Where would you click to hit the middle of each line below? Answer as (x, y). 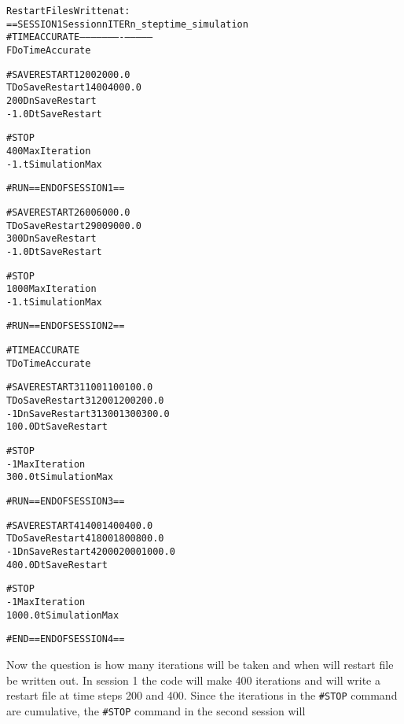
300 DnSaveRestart (51, 239)
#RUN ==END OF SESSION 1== (66, 188)
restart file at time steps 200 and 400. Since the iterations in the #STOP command (202, 695)
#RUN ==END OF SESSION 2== (66, 326)
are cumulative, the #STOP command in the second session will (156, 710)
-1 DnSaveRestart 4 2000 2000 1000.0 (91, 552)
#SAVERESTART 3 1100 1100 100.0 (80, 388)
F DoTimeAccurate (49, 50)
